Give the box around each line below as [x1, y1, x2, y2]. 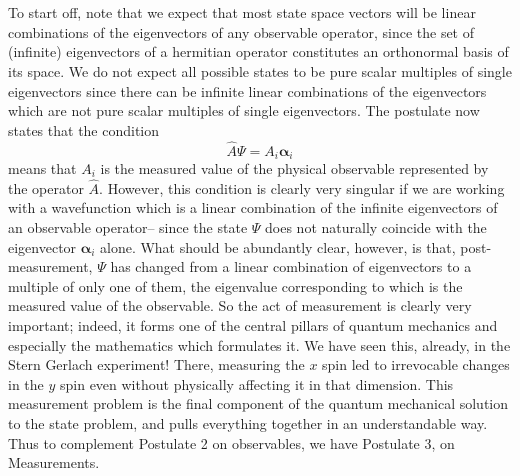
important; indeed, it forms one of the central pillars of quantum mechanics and [8, 314, 498, 335]
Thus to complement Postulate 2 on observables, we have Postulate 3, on [8, 432, 455, 453]
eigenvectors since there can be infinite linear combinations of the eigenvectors [8, 80, 487, 101]
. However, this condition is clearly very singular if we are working [99, 177, 505, 198]
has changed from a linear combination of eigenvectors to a [110, 256, 472, 277]
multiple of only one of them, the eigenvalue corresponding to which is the [8, 275, 463, 296]
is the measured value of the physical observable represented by [100, 158, 489, 179]
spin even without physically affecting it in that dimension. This [59, 373, 454, 394]
